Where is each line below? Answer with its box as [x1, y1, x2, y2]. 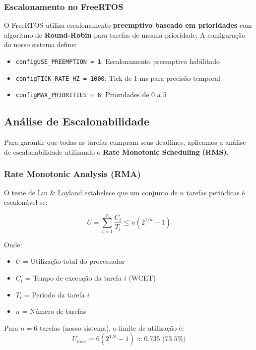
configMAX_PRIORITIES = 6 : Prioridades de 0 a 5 [15, 89, 167, 100]
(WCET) [128, 273, 156, 283]
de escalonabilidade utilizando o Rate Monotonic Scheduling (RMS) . [4, 146, 229, 157]
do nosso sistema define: [4, 39, 77, 50]
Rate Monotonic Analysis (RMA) [4, 168, 141, 180]
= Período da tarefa [24, 289, 85, 299]
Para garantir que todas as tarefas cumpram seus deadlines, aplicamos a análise [4, 137, 246, 147]
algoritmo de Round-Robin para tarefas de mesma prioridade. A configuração [4, 29, 246, 40]
